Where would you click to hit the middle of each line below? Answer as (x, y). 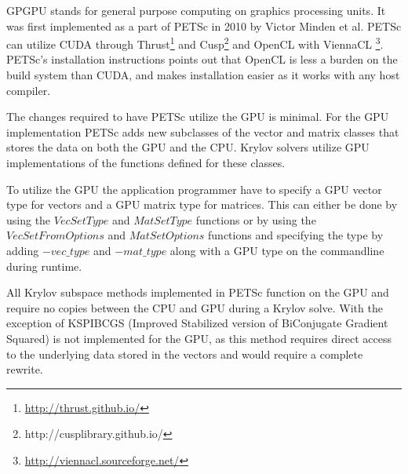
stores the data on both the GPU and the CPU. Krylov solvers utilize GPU (188, 147)
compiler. (29, 90)
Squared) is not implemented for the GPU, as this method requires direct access (199, 338)
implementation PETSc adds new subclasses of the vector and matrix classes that (203, 131)
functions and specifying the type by (296, 235)
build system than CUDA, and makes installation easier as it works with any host (203, 75)
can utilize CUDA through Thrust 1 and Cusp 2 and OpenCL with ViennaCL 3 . (195, 43)
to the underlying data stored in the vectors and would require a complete (185, 354)
